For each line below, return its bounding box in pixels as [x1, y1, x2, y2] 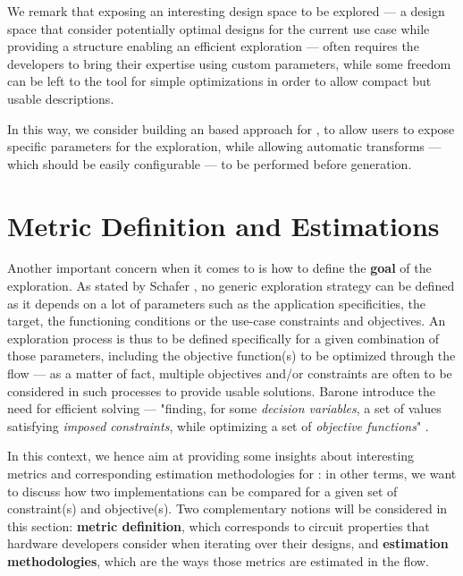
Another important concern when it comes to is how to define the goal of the [7, 258, 432, 277]
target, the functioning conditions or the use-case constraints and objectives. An [7, 311, 446, 330]
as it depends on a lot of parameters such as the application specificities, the [7, 293, 426, 312]
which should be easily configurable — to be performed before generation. [7, 154, 412, 173]
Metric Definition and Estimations [7, 207, 440, 243]
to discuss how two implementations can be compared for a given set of [7, 481, 398, 500]
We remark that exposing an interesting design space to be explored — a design [7, 2, 445, 20]
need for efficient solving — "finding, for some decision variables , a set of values [7, 399, 442, 418]
